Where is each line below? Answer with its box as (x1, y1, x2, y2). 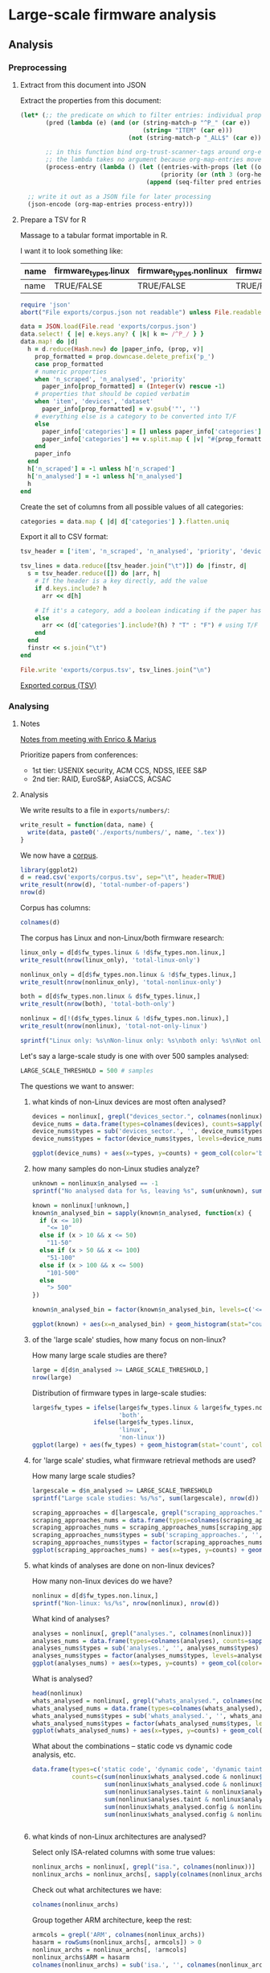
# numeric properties (35, 368, 107, 376)
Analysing (8, 700, 50, 711)
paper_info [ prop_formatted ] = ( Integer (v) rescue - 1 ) (41, 382, 226, 391)
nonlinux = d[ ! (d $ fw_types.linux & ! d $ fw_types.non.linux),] (19, 1015, 230, 1023)
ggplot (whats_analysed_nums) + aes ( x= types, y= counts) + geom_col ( (31, 1727, 263, 1735)
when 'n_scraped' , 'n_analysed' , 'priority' (35, 375, 186, 383)
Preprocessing (8, 62, 67, 73)
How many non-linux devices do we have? (31, 1576, 173, 1586)
